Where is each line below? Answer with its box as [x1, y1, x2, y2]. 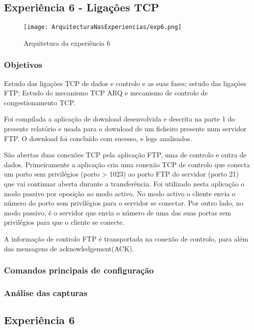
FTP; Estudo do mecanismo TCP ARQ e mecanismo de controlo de [4, 88, 208, 98]
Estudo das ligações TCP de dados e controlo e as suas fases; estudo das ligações [4, 78, 247, 88]
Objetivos [4, 59, 43, 71]
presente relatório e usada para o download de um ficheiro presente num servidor [4, 123, 247, 134]
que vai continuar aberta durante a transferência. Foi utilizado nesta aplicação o [4, 179, 245, 189]
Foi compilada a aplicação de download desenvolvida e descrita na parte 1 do [4, 114, 235, 124]
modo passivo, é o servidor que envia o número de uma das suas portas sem [4, 207, 231, 217]
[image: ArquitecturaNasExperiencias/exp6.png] [24, 24, 182, 31]
